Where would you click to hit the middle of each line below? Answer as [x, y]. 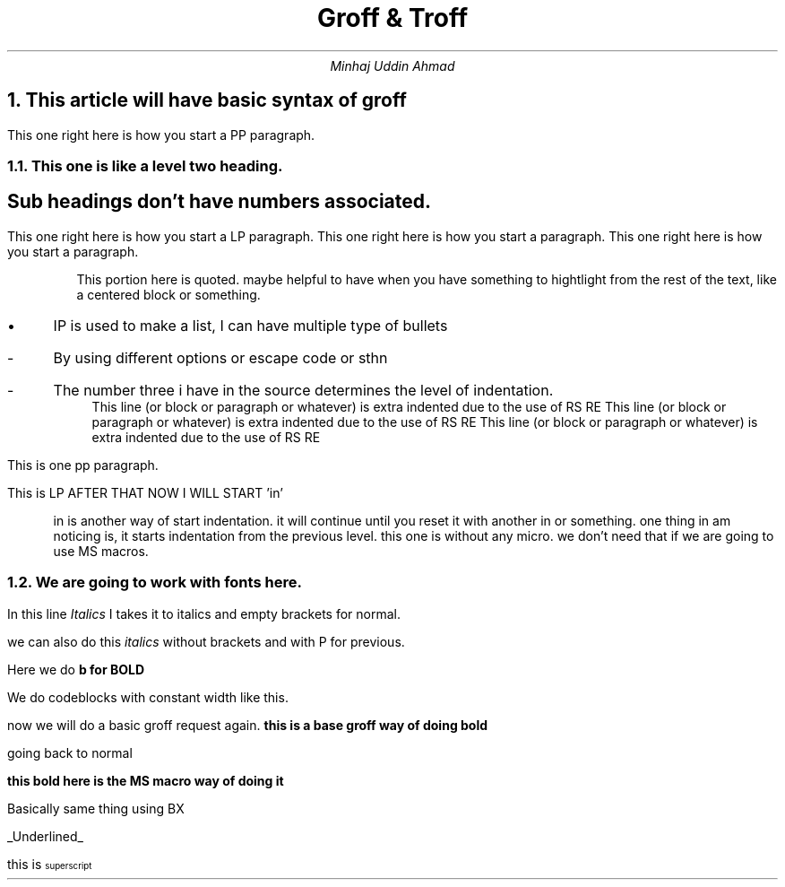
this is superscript [50, 864]
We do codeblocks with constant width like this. [148, 697]
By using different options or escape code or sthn [220, 357]
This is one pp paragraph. [83, 465]
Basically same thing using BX [96, 808]
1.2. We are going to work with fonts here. [155, 583]
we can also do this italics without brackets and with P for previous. [206, 641]
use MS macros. [101, 551]
